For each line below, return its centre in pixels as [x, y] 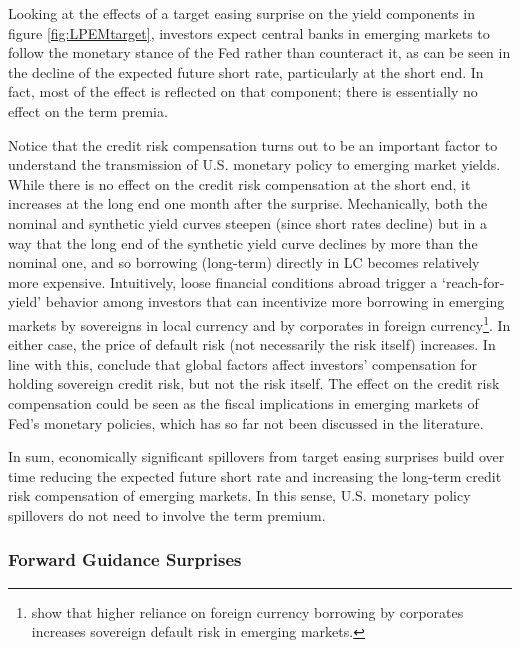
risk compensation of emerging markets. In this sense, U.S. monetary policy [239, 495]
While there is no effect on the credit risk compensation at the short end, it [239, 183]
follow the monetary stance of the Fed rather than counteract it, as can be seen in [259, 52]
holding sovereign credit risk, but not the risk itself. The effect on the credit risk [254, 383]
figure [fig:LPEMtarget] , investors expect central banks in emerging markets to [249, 32]
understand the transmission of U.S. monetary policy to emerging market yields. [254, 164]
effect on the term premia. [88, 110]
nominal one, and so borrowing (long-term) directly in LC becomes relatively [244, 262]
